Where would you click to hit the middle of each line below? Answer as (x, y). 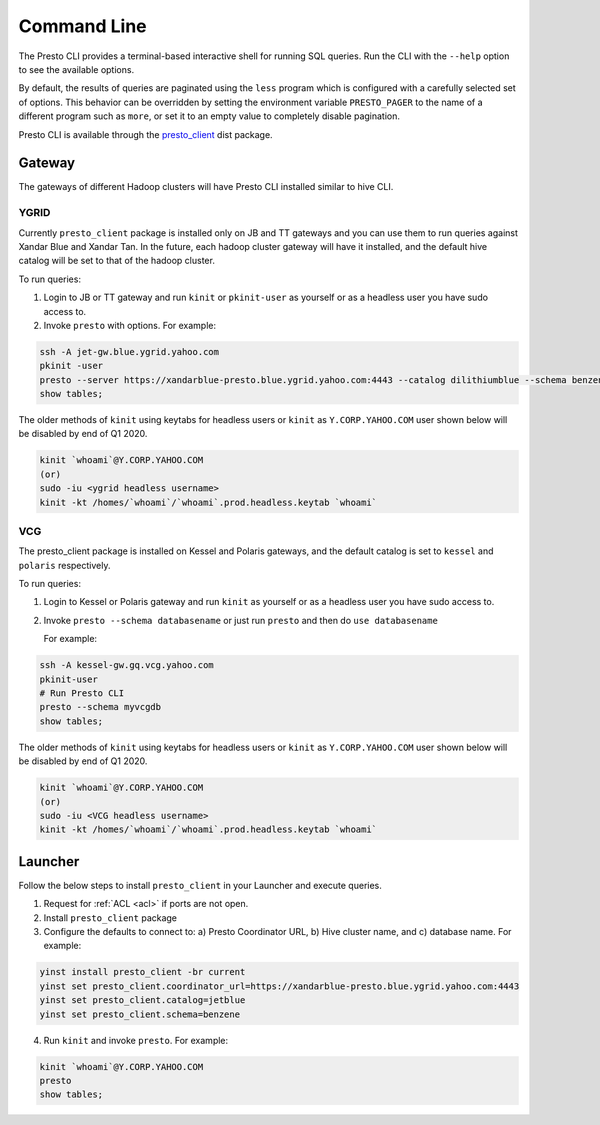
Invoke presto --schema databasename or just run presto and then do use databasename (241, 620)
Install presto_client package (110, 917)
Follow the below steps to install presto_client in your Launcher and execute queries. (200, 885)
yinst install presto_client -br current (142, 972)
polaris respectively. (64, 565)
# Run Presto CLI (82, 693)
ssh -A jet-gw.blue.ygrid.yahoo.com (129, 351)
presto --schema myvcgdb (100, 707)
